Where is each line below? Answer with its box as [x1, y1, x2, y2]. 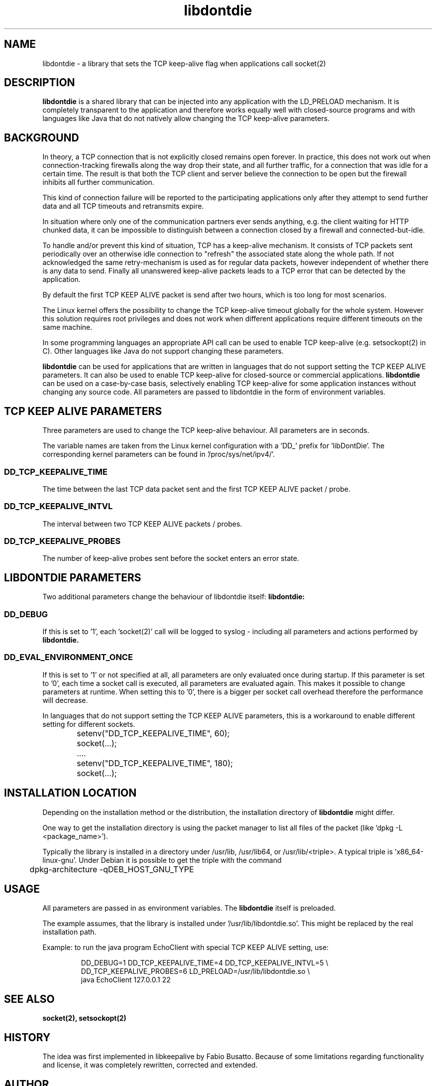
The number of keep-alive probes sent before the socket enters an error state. [42, 554, 299, 563]
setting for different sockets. [42, 719, 135, 728]
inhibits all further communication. [42, 178, 154, 187]
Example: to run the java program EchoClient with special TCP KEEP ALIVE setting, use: [42, 943, 329, 952]
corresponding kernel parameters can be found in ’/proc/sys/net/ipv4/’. [42, 450, 275, 459]
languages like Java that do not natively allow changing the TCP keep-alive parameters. [42, 114, 330, 123]
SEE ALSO [4, 992, 55, 1005]
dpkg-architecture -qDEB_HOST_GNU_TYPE [29, 864, 194, 874]
